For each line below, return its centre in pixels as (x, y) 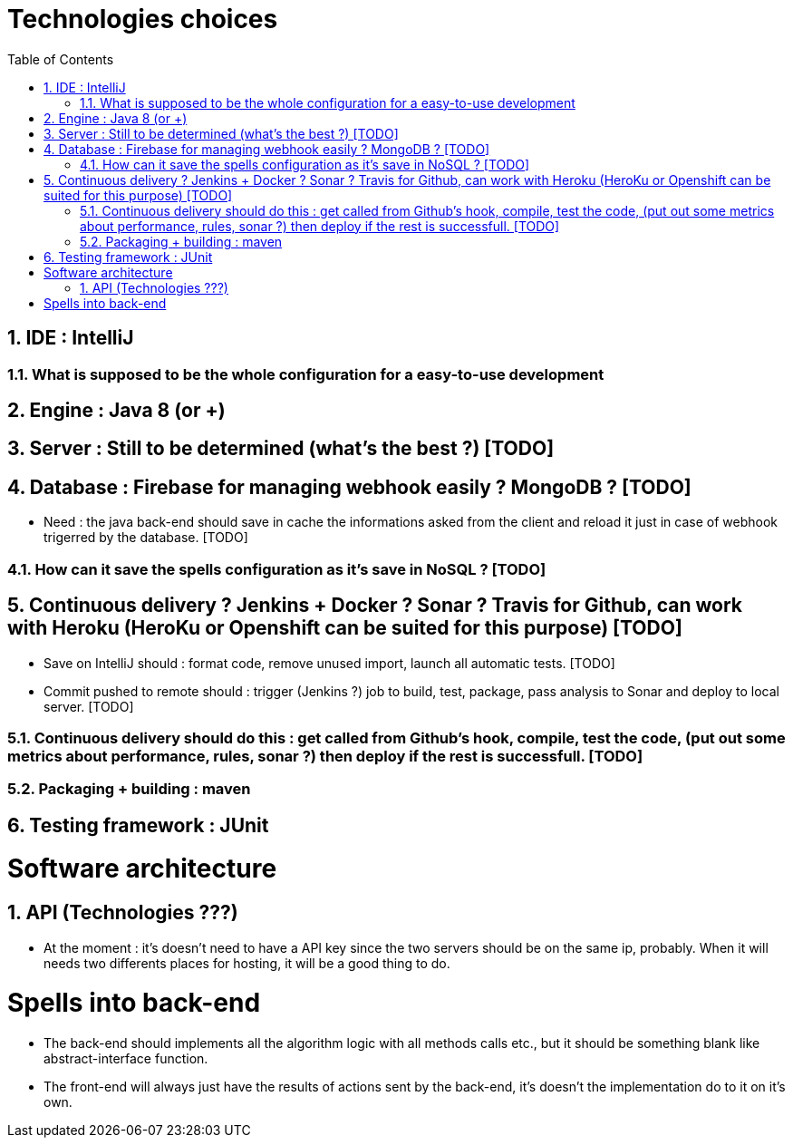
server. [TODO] (89, 706)
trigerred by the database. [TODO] (146, 538)
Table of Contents (61, 59)
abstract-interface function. (126, 1059)
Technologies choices (143, 19)
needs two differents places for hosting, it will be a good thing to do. (247, 963)
